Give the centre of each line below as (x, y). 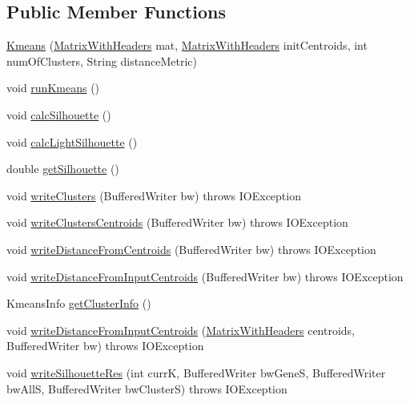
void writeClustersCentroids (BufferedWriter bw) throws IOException (177, 222)
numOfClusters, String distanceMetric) (102, 60)
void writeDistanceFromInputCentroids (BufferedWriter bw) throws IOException (205, 276)
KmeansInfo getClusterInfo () (79, 303)
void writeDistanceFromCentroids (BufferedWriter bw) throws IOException (191, 249)
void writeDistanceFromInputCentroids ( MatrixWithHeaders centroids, (181, 330)
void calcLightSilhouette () (72, 141)
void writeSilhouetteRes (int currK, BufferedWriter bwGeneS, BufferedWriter (196, 372)
